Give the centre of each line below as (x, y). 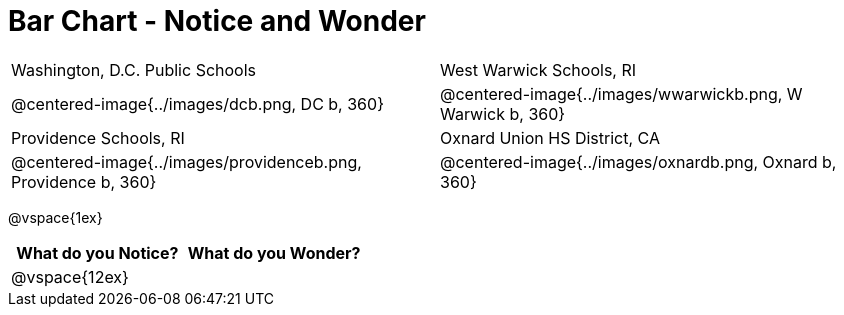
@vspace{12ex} (70, 276)
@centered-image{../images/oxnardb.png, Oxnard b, (638, 161)
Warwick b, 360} (503, 113)
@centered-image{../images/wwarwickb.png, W (621, 93)
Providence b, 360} (84, 181)
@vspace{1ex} (55, 217)
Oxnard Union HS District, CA (550, 137)
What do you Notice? (97, 252)
